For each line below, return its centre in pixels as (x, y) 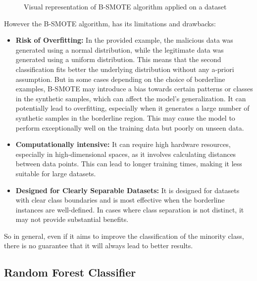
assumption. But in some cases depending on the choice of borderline (120, 79)
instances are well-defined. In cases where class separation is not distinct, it (130, 209)
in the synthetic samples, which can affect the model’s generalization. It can (131, 98)
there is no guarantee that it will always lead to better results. (99, 246)
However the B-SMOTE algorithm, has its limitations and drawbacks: (110, 23)
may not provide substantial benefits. (72, 219)
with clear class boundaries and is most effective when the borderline (120, 200)
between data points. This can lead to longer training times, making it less (129, 164)
